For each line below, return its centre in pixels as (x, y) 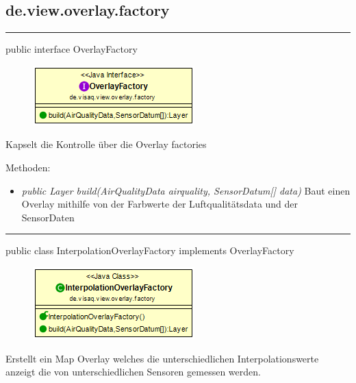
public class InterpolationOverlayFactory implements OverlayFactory (150, 250)
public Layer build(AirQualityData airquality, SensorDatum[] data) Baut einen (186, 190)
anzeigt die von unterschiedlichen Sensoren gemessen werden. (133, 372)
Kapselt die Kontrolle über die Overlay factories (106, 144)
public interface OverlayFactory (72, 49)
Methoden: (28, 167)
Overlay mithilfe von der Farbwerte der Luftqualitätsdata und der (160, 204)
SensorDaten (48, 217)
